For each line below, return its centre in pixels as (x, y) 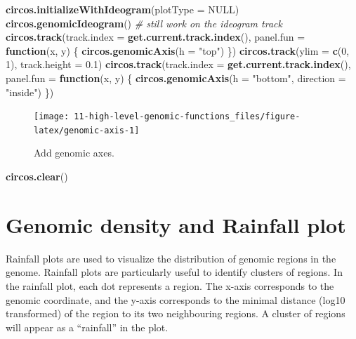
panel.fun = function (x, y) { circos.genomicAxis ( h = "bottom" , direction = (176, 78)
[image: (52, 117)
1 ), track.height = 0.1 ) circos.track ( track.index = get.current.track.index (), (178, 64)
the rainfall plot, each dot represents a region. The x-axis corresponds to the (170, 285)
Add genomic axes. (74, 153)
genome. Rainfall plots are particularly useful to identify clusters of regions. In (174, 272)
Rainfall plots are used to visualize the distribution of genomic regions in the (171, 258)
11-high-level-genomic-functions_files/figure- (187, 117)
